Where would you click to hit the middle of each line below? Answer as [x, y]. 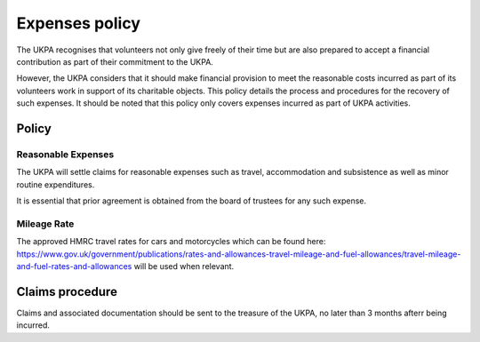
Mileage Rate [45, 224]
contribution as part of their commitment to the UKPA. [115, 61]
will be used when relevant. [184, 266]
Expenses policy [79, 23]
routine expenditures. [56, 184]
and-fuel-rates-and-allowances [74, 266]
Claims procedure [67, 292]
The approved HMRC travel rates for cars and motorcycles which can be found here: [171, 242]
